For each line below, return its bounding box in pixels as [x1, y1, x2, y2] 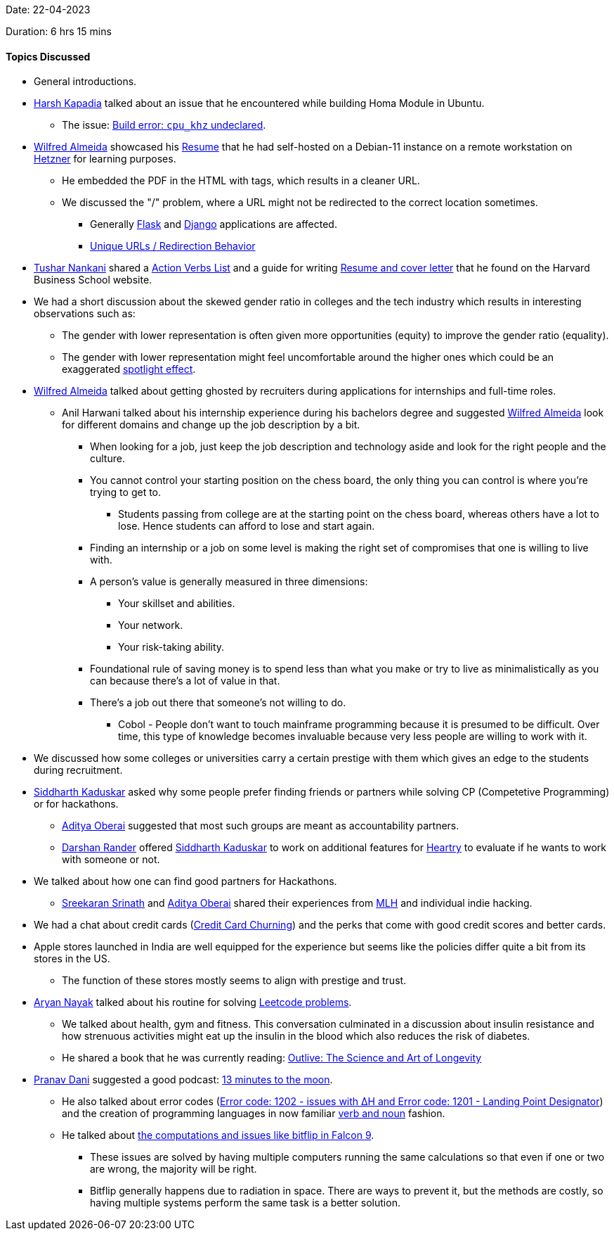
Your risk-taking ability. [118, 641, 225, 654]
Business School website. [34, 274, 152, 286]
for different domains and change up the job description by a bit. [62, 419, 360, 431]
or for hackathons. [34, 798, 119, 810]
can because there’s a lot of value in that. [90, 675, 280, 687]
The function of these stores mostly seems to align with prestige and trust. [62, 974, 407, 987]
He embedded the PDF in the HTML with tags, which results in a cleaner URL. [62, 174, 420, 187]
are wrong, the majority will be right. [90, 1163, 257, 1176]
